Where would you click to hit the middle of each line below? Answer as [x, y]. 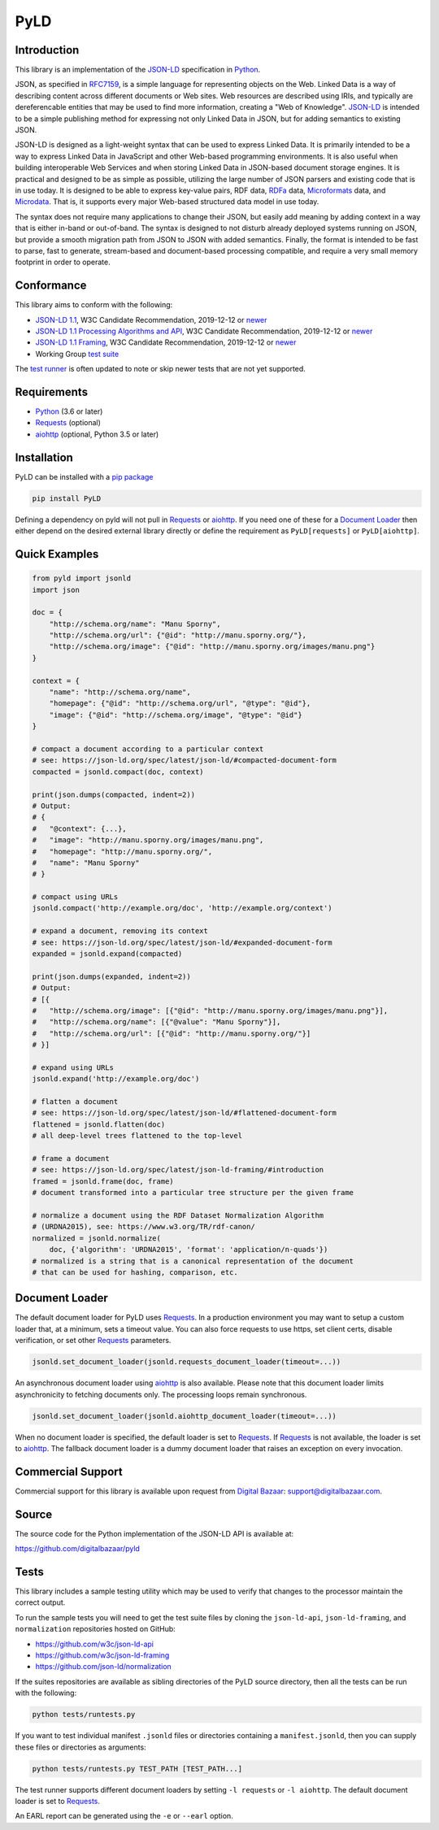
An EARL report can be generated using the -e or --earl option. [124, 1816]
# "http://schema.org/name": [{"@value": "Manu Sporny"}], [156, 1022]
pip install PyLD [67, 498]
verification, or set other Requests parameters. [93, 1341]
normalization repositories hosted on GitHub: [96, 1629]
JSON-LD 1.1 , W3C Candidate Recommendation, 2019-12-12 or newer [151, 319]
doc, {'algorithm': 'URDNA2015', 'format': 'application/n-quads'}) [189, 1250]
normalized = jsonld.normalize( [97, 1238]
